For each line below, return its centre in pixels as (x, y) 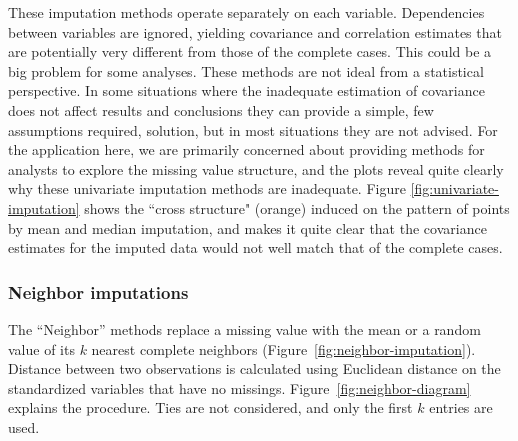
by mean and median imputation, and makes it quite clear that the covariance (247, 227)
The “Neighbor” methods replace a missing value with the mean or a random (244, 328)
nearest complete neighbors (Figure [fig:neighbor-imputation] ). (283, 348)
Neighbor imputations (98, 291)
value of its (41, 348)
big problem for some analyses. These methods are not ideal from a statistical (246, 70)
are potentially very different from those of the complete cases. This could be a (250, 51)
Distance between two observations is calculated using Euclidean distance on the (254, 368)
